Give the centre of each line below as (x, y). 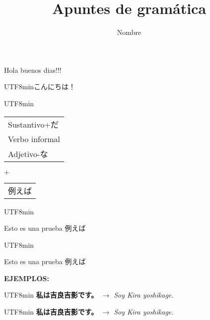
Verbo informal (34, 139)
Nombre (129, 32)
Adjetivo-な (28, 154)
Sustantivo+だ (33, 124)
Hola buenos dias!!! (33, 70)
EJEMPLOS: (27, 278)
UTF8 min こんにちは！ (40, 86)
